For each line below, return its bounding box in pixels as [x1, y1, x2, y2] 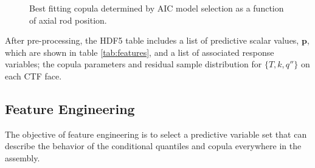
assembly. [5, 151, 40, 164]
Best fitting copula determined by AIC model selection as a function [29, 2, 284, 14]
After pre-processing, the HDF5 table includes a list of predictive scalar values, [5, 34, 299, 47]
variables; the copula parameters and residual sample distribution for [5, 58, 262, 70]
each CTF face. [5, 69, 62, 82]
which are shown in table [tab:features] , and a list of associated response [5, 45, 274, 58]
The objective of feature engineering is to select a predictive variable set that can [5, 127, 307, 140]
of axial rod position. [29, 13, 107, 26]
